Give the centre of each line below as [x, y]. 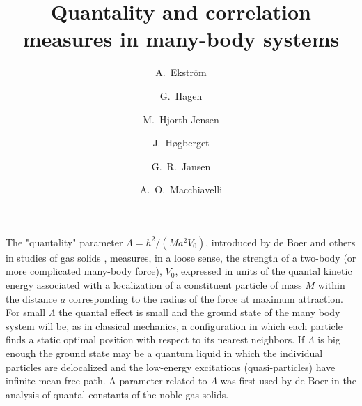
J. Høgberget [181, 143]
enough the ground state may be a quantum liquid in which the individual [164, 353]
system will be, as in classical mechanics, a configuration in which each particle [174, 325]
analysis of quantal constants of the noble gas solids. [117, 394]
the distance [31, 298]
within [331, 285]
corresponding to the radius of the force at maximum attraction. [206, 298]
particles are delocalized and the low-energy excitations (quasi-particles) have [171, 367]
